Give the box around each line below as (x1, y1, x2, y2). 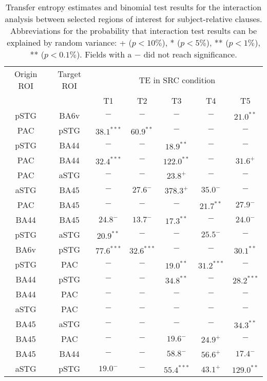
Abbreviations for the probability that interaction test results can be (10, 25, 257, 36)
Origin (14, 68, 37, 80)
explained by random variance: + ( (7, 36, 132, 48)
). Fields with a (77, 48, 132, 60)
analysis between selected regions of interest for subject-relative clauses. (5, 13, 262, 25)
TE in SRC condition (139, 73, 216, 86)
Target (58, 68, 82, 80)
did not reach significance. (143, 48, 237, 60)
